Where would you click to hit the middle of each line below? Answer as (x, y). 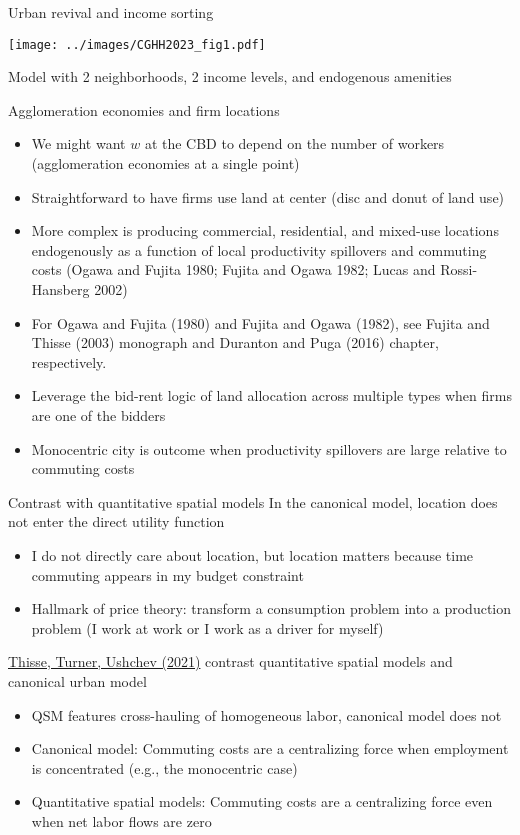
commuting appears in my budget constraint (167, 574)
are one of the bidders (98, 414)
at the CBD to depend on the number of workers (294, 143)
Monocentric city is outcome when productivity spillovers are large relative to (269, 448)
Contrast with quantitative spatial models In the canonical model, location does (253, 501)
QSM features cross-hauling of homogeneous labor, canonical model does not (266, 714)
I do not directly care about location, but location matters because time (252, 554)
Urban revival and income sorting (111, 12)
